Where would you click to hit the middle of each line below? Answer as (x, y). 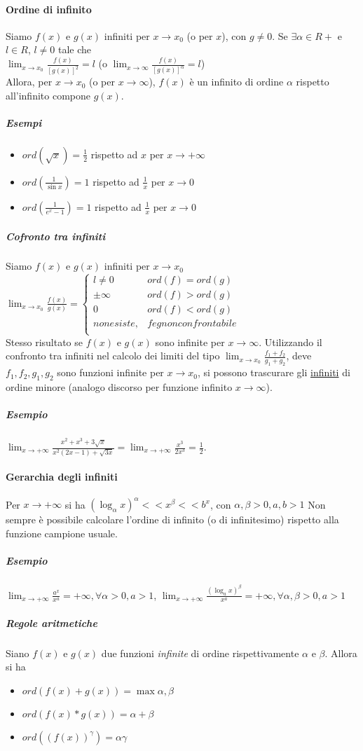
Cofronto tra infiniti (56, 236)
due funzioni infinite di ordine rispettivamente (200, 653)
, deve (299, 356)
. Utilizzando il (290, 342)
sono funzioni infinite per (110, 372)
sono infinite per (190, 342)
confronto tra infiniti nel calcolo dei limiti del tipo (113, 356)
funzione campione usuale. (62, 533)
